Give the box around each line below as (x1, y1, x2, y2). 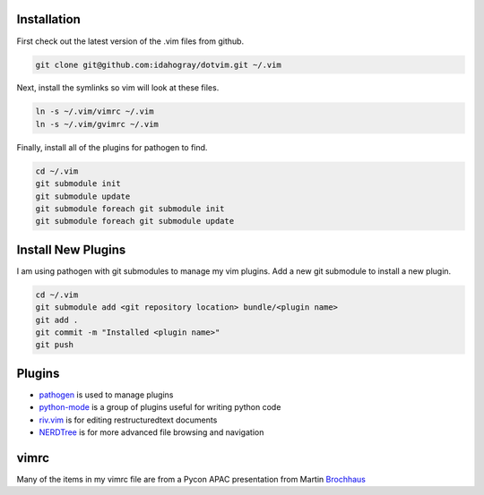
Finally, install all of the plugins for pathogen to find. (16, 141, 208, 152)
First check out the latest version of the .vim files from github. (16, 36, 245, 47)
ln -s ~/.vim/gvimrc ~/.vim (35, 119, 159, 129)
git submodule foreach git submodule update (35, 216, 235, 226)
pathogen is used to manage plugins (39, 389, 174, 400)
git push (35, 340, 74, 350)
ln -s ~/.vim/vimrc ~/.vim (35, 107, 154, 116)
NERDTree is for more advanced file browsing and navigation (39, 427, 264, 438)
